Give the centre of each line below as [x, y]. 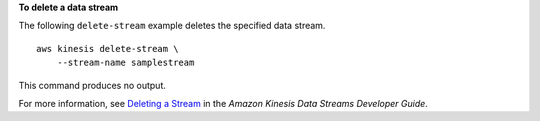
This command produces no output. [92, 85]
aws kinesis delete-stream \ [107, 48]
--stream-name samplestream [125, 63]
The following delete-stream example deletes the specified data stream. [172, 26]
